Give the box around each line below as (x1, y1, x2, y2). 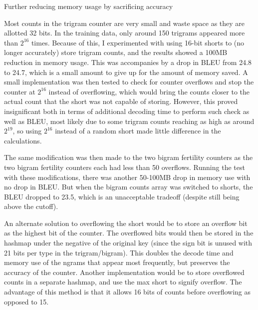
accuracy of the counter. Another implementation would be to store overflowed (4, 266, 245, 277)
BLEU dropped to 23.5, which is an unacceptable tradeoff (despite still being (4, 191, 240, 201)
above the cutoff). (4, 201, 58, 211)
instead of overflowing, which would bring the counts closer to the (48, 86, 250, 96)
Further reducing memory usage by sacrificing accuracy (4, 1, 173, 11)
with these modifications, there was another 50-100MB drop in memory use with (4, 171, 251, 182)
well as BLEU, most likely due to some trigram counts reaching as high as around (4, 115, 255, 126)
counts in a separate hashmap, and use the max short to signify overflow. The (4, 276, 242, 287)
